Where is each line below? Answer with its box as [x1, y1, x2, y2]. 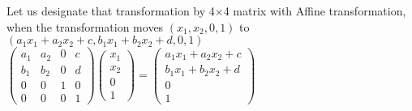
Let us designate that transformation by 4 [6, 2, 215, 19]
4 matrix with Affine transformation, [223, 2, 406, 19]
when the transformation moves [6, 18, 164, 35]
